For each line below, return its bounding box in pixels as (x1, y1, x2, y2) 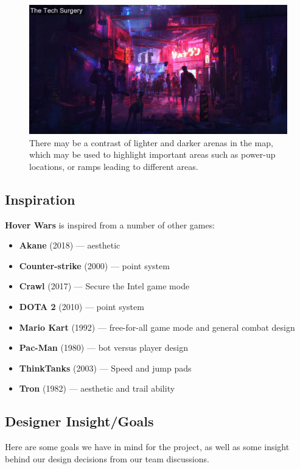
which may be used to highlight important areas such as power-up (29, 148, 276, 161)
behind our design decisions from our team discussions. (5, 452, 209, 465)
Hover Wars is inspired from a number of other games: (5, 218, 215, 231)
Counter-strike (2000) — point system (19, 259, 170, 272)
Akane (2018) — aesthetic (19, 239, 120, 252)
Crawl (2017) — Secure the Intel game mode (19, 280, 190, 292)
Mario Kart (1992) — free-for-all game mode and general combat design (19, 320, 295, 333)
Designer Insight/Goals (5, 412, 154, 431)
